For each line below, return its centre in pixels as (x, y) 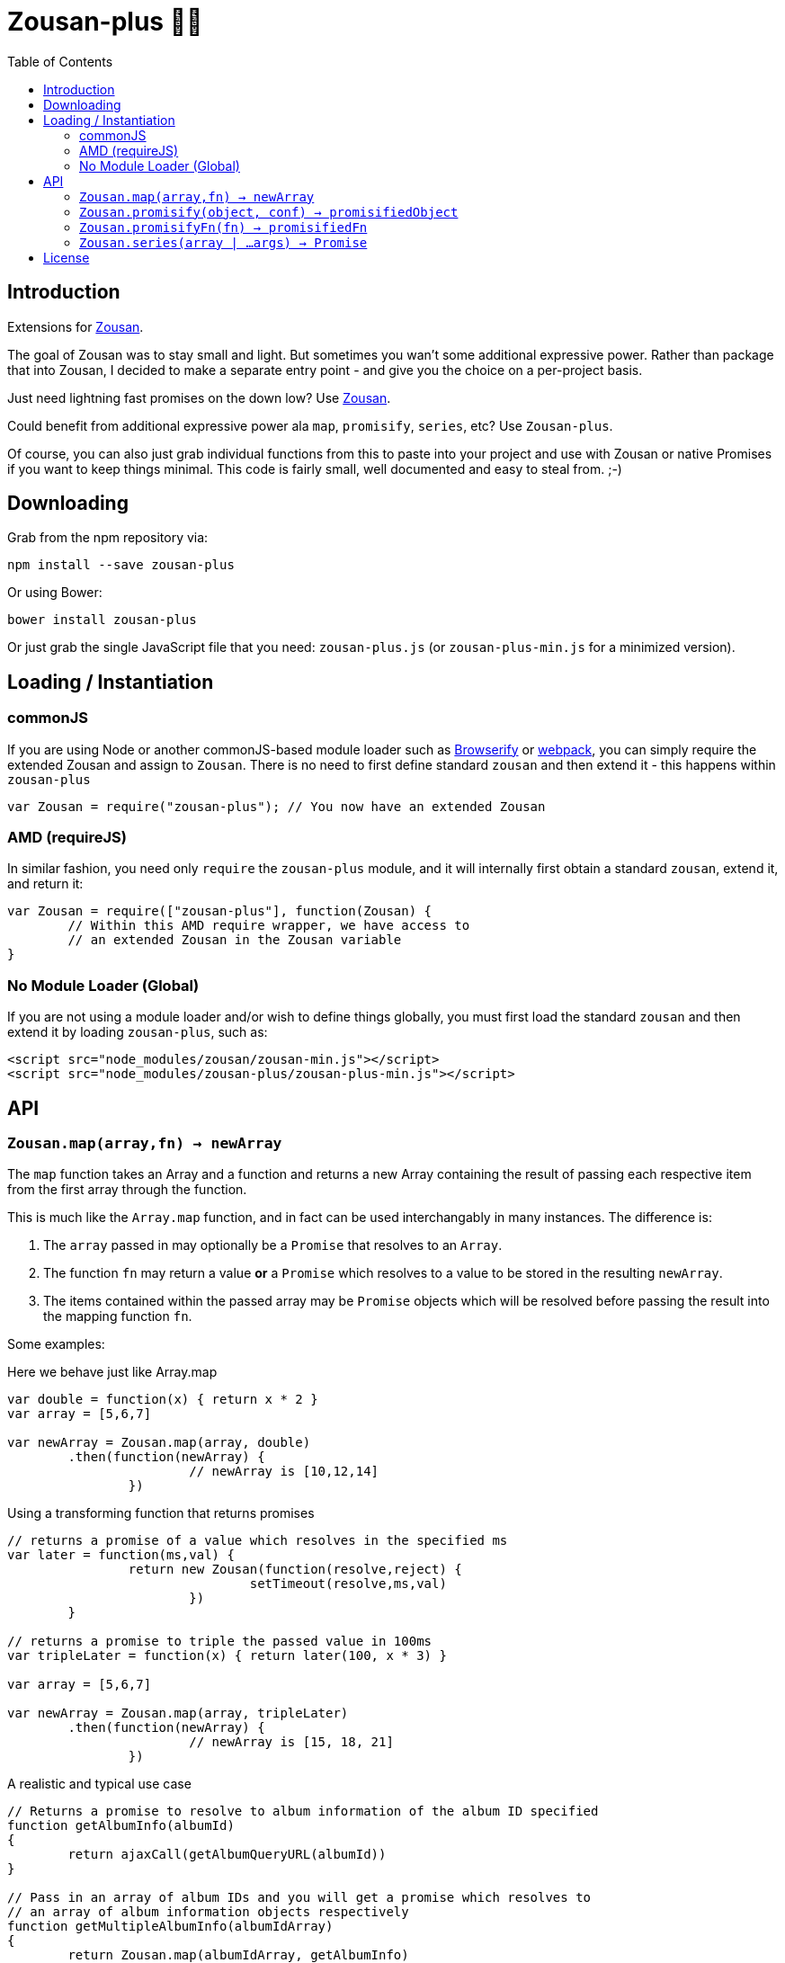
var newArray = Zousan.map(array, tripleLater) (178, 1713)
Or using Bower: (55, 593)
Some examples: (56, 1344)
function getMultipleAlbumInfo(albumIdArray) (170, 1927)
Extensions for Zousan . (76, 326)
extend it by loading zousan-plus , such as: (138, 1032)
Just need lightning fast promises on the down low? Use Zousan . (199, 397)
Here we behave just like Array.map (112, 1372)
